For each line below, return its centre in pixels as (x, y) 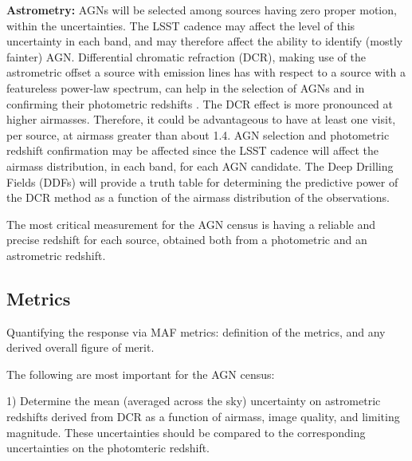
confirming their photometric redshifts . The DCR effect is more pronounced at (200, 103)
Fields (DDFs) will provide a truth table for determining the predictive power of (202, 181)
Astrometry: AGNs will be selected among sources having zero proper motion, (202, 10)
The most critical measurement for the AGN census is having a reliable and (191, 224)
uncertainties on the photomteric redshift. (108, 448)
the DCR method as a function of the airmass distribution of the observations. (198, 197)
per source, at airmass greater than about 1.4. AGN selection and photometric (198, 134)
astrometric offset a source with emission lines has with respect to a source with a (206, 72)
